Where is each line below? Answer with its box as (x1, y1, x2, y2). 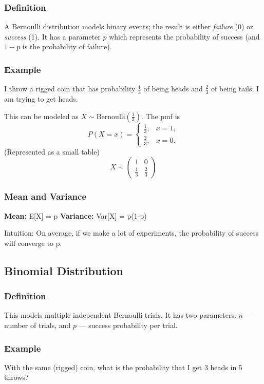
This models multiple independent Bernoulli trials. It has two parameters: (4, 310, 236, 320)
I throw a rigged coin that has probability (4, 83, 136, 94)
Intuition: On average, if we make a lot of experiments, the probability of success (4, 227, 259, 238)
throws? (4, 372, 29, 382)
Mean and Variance (4, 190, 87, 203)
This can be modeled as (4, 110, 79, 121)
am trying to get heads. (4, 93, 78, 104)
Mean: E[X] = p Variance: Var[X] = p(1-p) (4, 210, 147, 221)
